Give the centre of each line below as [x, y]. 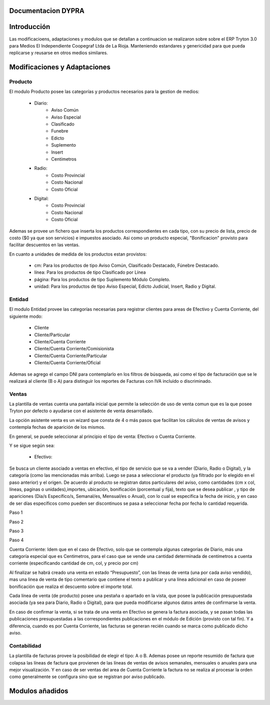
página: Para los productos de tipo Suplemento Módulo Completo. [102, 279]
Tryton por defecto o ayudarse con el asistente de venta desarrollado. [81, 411]
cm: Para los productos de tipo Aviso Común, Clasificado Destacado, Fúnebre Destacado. [127, 266]
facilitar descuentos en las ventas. [44, 245]
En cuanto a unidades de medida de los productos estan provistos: [78, 254]
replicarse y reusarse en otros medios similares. [59, 53]
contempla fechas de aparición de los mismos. [57, 427]
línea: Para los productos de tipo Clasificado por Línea [90, 272]
